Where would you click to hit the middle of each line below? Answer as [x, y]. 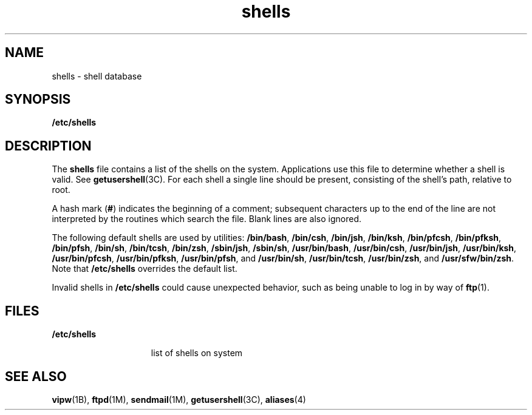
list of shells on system [197, 353]
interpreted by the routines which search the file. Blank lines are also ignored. [207, 219]
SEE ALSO [36, 376]
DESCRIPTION [48, 146]
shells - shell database [97, 76]
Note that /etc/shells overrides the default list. [145, 269]
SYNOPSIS [38, 100]
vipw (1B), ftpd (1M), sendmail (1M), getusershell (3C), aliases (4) [179, 399]
